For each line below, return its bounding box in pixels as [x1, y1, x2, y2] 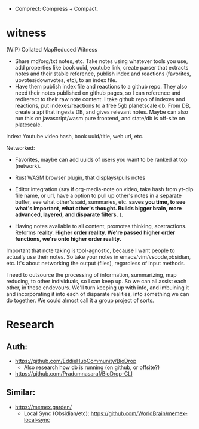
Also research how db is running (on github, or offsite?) [23, 364, 160, 371]
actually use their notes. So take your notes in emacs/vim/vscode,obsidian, [6, 253, 191, 260]
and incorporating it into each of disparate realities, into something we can [6, 290, 189, 297]
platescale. [14, 121, 42, 128]
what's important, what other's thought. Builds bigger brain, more [14, 204, 182, 212]
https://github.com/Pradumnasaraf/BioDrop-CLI [14, 370, 133, 377]
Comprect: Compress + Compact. [14, 5, 99, 12]
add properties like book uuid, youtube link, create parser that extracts [14, 64, 189, 71]
